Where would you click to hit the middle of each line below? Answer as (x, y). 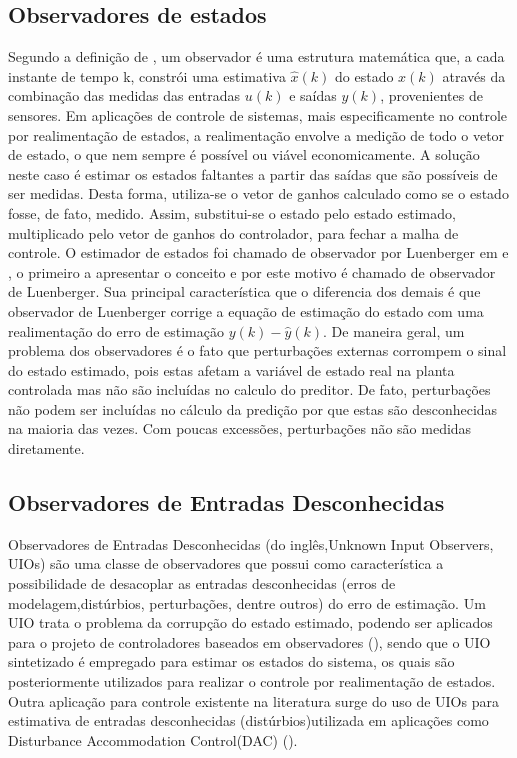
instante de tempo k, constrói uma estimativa (147, 75)
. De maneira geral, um (394, 330)
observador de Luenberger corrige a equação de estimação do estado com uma (246, 310)
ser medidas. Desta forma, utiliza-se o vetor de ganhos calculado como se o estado (258, 193)
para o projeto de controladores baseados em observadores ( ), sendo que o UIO (249, 641)
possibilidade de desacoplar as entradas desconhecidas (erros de (202, 583)
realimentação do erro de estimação (116, 330)
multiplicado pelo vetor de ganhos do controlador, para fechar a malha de (233, 232)
